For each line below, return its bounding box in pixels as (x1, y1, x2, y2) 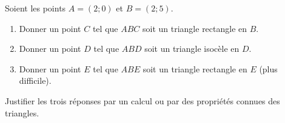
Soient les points (5, 2, 66, 14)
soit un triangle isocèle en (144, 42, 240, 55)
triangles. (5, 106, 39, 119)
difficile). (19, 74, 52, 87)
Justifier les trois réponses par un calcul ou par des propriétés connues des (5, 94, 280, 107)
